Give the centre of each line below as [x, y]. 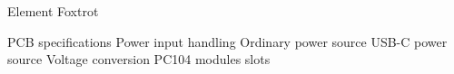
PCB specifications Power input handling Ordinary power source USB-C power [227, 41]
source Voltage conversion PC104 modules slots [139, 59]
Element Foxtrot [53, 11]
